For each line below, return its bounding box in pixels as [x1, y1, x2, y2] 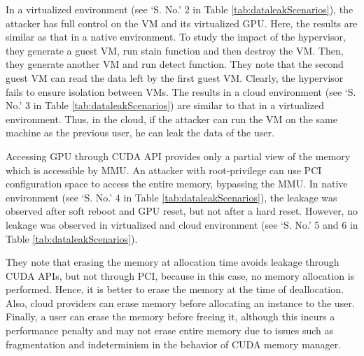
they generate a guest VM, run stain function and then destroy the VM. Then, [6, 43, 344, 57]
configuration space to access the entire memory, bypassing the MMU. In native [6, 176, 348, 191]
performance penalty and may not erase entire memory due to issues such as [6, 323, 334, 338]
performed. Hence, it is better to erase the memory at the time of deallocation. [6, 282, 344, 297]
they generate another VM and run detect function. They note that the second [6, 57, 344, 71]
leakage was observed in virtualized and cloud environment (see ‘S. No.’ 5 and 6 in [6, 217, 358, 232]
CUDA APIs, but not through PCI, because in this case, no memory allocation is [6, 268, 355, 283]
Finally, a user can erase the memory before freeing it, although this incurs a [6, 309, 335, 324]
